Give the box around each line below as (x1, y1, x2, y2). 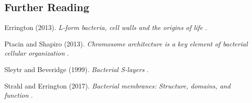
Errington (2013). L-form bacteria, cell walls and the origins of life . (4, 22, 207, 32)
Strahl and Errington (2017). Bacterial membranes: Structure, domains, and (4, 80, 231, 90)
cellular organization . (4, 48, 69, 58)
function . (4, 90, 33, 100)
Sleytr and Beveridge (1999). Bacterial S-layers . (4, 64, 149, 74)
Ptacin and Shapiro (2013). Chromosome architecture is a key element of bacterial (4, 38, 248, 48)
